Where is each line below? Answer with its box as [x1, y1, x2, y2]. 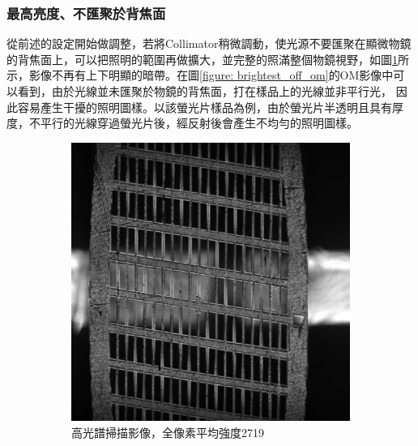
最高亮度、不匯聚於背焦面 [6, 2, 166, 23]
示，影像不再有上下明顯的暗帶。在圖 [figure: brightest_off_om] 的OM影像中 [6, 66, 394, 84]
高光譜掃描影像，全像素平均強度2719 [71, 423, 264, 440]
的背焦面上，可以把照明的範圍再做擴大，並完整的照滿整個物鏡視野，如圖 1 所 [6, 50, 409, 67]
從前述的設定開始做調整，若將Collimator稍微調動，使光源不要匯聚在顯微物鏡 [6, 35, 412, 52]
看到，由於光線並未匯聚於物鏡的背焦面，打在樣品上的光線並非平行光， [17, 83, 392, 99]
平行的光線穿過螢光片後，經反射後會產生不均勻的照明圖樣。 [40, 114, 358, 131]
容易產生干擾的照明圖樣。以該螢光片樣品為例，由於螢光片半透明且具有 [17, 98, 392, 115]
